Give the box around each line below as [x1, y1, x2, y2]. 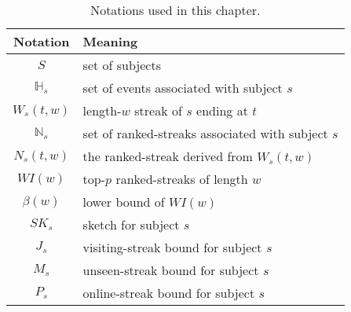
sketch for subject [82, 215, 180, 233]
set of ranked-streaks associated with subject [82, 124, 328, 142]
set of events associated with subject [82, 79, 283, 97]
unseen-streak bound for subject [82, 261, 259, 279]
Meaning [82, 32, 138, 50]
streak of [134, 101, 182, 119]
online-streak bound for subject [82, 284, 255, 302]
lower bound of [82, 193, 165, 211]
